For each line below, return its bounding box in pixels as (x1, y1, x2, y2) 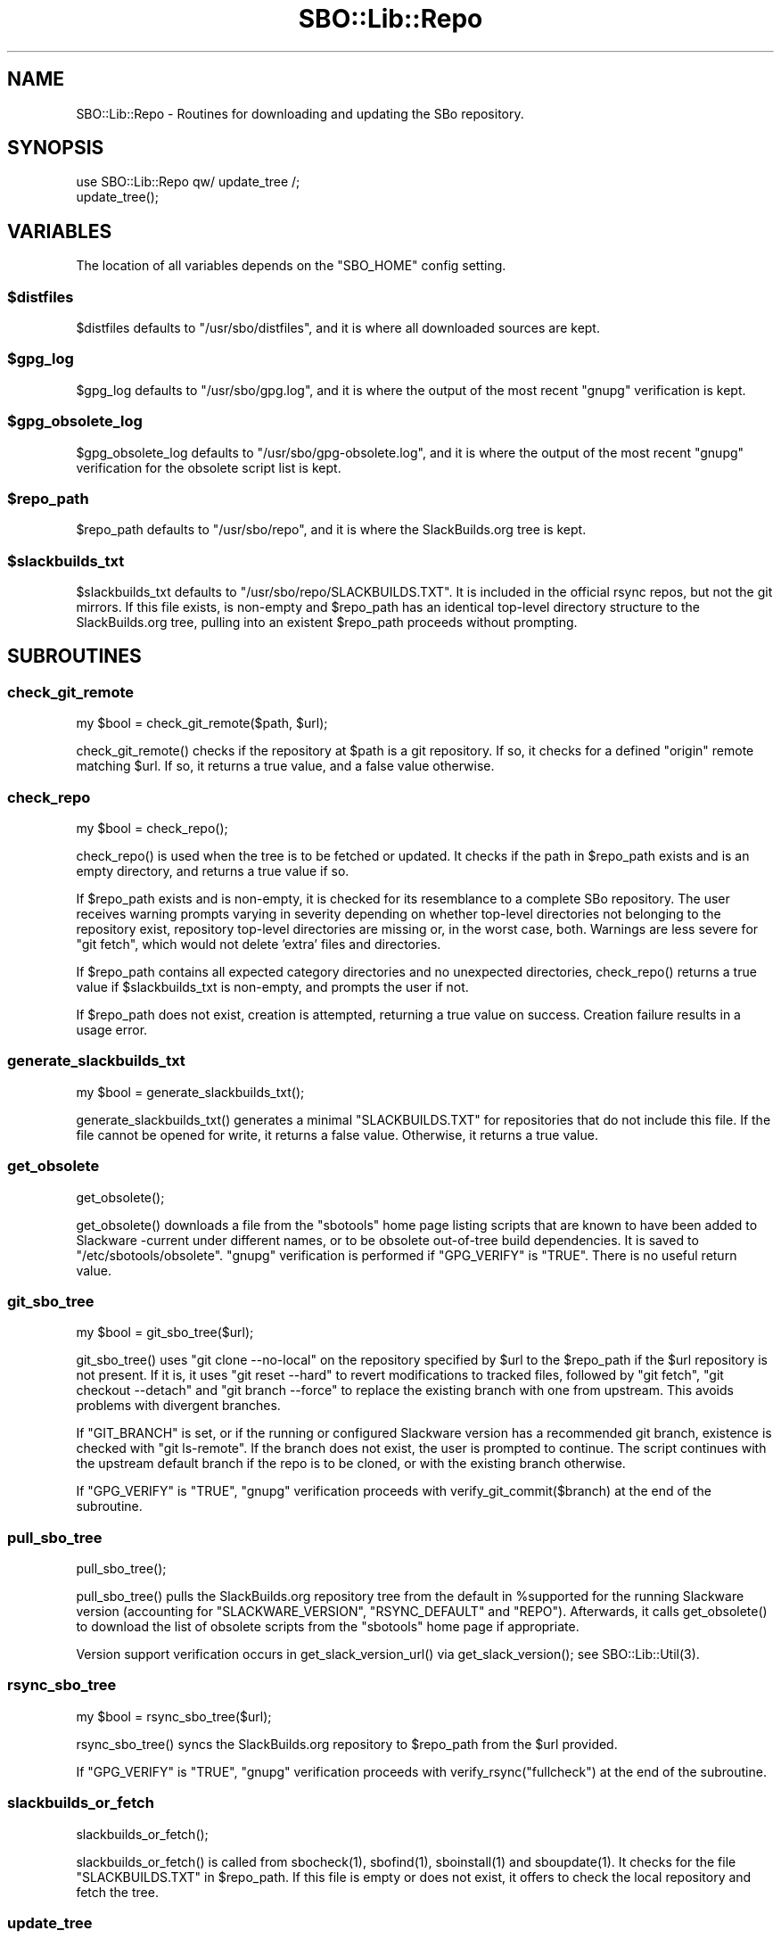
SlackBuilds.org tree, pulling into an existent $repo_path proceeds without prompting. (76, 615, 578, 631)
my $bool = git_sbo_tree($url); (76, 1324, 254, 1341)
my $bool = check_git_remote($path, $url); (76, 715, 328, 731)
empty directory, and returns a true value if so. (76, 863, 349, 879)
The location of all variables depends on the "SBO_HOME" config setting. (76, 258, 506, 274)
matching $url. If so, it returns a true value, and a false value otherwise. (76, 758, 495, 774)
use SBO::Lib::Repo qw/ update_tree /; (76, 174, 300, 190)
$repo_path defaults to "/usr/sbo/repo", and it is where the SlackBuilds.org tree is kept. (76, 522, 587, 538)
